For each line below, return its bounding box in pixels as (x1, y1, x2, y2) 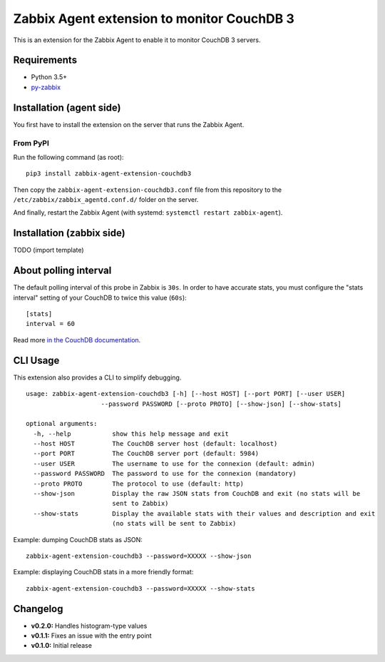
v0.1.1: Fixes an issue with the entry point (31, 631, 153, 640)
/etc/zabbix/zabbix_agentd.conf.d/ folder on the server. (13, 195, 199, 204)
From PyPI (13, 138, 50, 148)
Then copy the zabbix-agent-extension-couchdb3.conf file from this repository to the (13, 185, 282, 194)
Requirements (13, 54, 78, 66)
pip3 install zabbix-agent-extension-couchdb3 (26, 170, 192, 178)
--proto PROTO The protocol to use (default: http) (33, 479, 244, 488)
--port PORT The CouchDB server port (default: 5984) (33, 449, 260, 458)
